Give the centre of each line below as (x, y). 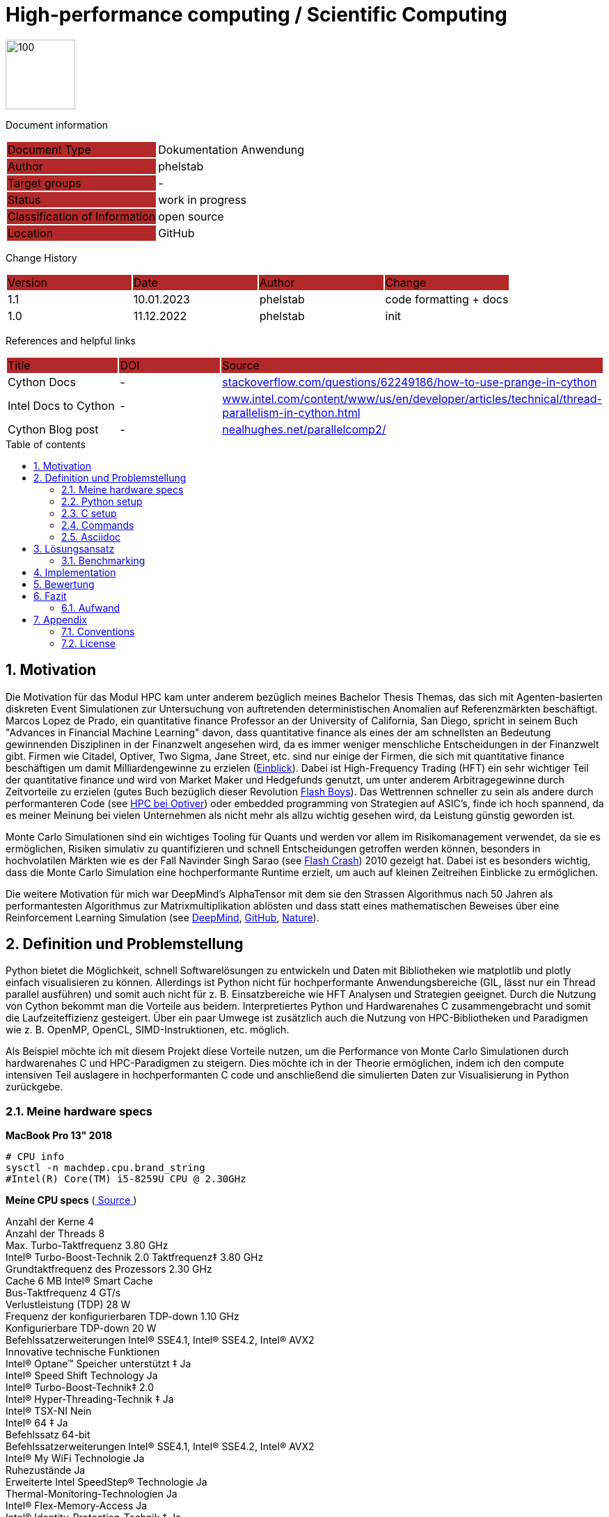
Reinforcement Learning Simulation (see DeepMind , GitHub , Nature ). (163, 917)
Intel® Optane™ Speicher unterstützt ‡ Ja (98, 1364)
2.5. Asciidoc (91, 537)
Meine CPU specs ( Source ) (71, 1200)
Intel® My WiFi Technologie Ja (75, 1459)
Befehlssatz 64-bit (48, 1435)
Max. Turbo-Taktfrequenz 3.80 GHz (87, 1246)
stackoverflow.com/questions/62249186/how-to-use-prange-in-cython (410, 382)
